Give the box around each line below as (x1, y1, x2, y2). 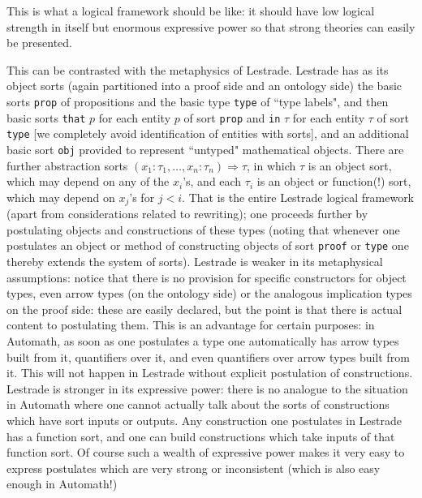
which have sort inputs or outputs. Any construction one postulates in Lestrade (6, 412, 403, 429)
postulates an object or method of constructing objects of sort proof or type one (6, 237, 409, 254)
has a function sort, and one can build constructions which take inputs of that (6, 427, 395, 444)
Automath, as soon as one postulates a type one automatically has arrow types (6, 333, 399, 350)
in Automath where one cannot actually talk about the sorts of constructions (6, 396, 390, 413)
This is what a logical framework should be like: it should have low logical (6, 2, 375, 19)
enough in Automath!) (6, 475, 118, 492)
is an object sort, (308, 157, 392, 174)
